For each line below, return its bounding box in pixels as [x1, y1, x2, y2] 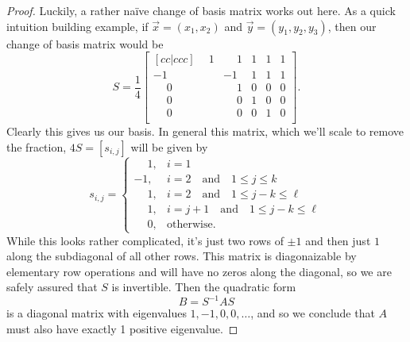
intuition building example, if [6, 17, 149, 34]
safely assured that [6, 279, 98, 295]
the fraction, [6, 138, 67, 155]
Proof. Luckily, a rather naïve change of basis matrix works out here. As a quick [6, 2, 396, 18]
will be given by [130, 138, 208, 155]
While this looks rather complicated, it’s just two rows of [6, 232, 284, 248]
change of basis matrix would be [6, 35, 164, 52]
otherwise [166, 219, 213, 231]
